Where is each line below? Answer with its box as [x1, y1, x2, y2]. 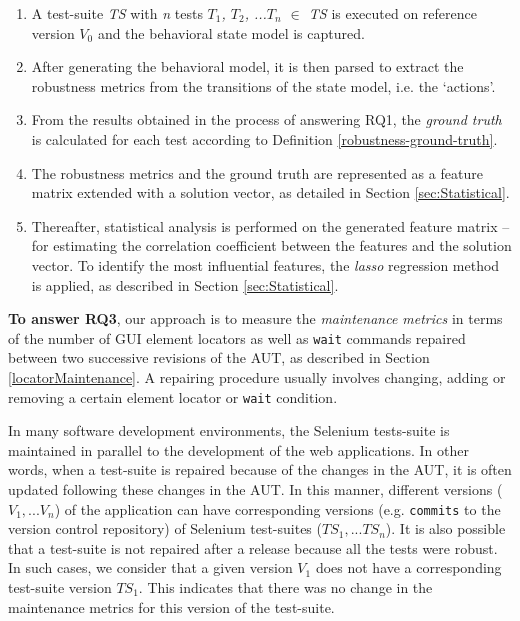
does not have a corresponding [315, 557, 502, 578]
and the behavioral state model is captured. [97, 22, 365, 43]
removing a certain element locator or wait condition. [8, 386, 338, 407]
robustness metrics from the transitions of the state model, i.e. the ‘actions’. [31, 75, 496, 96]
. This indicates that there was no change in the [138, 577, 433, 598]
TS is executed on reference [308, 3, 477, 23]
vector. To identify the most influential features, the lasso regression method [31, 254, 500, 275]
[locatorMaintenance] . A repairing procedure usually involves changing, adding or [8, 366, 506, 387]
